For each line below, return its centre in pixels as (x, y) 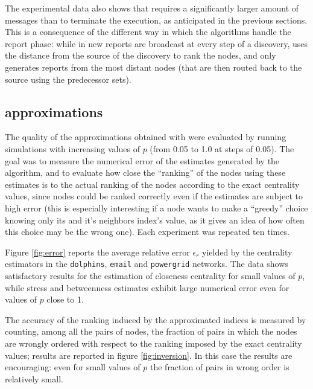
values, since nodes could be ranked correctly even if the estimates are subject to (154, 196)
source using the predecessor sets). (68, 79)
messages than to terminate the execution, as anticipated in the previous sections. (156, 20)
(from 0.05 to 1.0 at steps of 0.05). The (222, 148)
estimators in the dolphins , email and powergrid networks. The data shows (147, 264)
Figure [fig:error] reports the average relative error (97, 252)
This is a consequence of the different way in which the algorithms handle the (148, 32)
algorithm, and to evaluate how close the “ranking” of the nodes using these (145, 172)
